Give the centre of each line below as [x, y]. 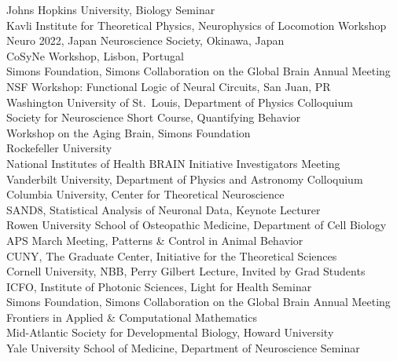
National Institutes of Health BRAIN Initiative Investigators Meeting [173, 163]
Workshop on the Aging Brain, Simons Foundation [129, 132]
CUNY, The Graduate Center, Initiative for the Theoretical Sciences [172, 255]
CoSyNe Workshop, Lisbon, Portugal [95, 55]
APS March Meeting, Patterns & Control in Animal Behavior [155, 240]
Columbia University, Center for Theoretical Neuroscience [145, 194]
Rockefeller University [59, 148]
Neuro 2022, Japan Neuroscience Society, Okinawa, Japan [145, 40]
